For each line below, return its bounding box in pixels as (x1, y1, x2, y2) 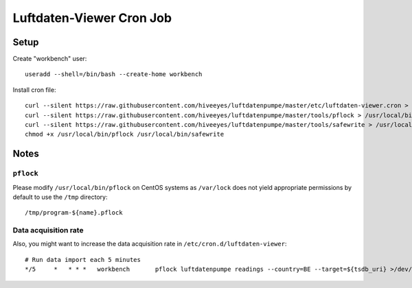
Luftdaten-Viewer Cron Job (12, 10, 172, 25)
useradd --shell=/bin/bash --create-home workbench (25, 71, 203, 78)
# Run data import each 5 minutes (25, 256, 141, 263)
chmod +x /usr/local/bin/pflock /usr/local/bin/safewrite (25, 130, 225, 139)
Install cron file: (12, 86, 56, 94)
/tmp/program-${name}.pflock (25, 209, 123, 217)
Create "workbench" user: (12, 55, 87, 63)
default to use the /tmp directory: (12, 193, 108, 201)
